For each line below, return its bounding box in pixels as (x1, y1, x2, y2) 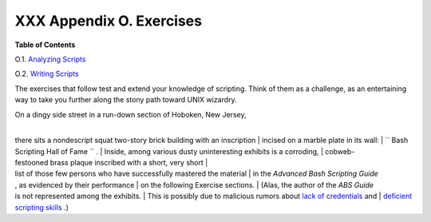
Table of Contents (14, 40, 76, 50)
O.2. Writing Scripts (14, 69, 79, 79)
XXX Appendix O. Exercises (14, 12, 203, 30)
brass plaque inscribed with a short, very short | (49, 158, 208, 168)
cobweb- (324, 146, 355, 156)
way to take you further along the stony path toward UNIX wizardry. (14, 95, 237, 105)
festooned (14, 158, 49, 168)
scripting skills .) (14, 202, 69, 212)
